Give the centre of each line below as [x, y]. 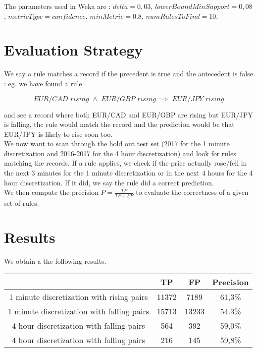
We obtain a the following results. [55, 261]
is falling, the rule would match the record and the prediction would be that [119, 124]
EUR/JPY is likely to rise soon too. [58, 134]
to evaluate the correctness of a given [192, 192]
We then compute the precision [51, 192]
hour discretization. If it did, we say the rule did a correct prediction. [109, 182]
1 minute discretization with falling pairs [78, 311]
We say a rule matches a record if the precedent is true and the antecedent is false [128, 74]
